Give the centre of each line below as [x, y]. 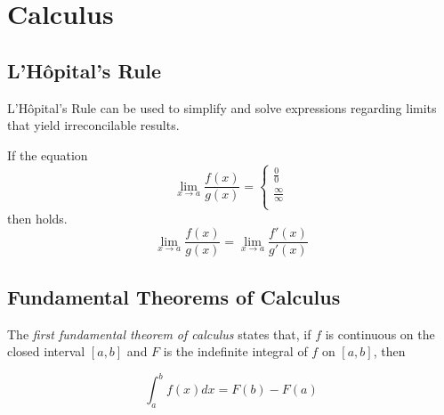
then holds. [37, 218]
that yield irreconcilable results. [93, 125]
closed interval [46, 351]
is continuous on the [380, 334]
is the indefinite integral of [235, 351]
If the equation [48, 155]
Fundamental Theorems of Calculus [174, 296]
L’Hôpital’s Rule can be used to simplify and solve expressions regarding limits [222, 107]
